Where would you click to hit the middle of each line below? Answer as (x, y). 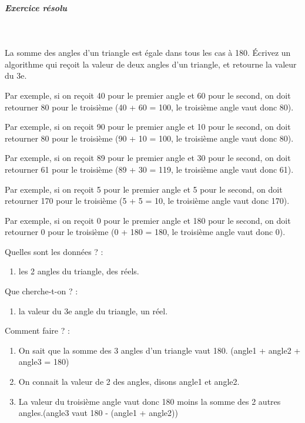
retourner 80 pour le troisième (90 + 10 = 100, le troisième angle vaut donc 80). (149, 138)
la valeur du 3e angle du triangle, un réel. (93, 310)
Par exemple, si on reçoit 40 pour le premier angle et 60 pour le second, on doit (148, 95)
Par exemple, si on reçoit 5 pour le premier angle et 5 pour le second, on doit (144, 189)
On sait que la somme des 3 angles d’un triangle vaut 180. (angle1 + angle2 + (160, 350)
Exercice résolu (36, 7)
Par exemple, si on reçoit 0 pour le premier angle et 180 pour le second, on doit (148, 220)
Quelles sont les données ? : (54, 251)
